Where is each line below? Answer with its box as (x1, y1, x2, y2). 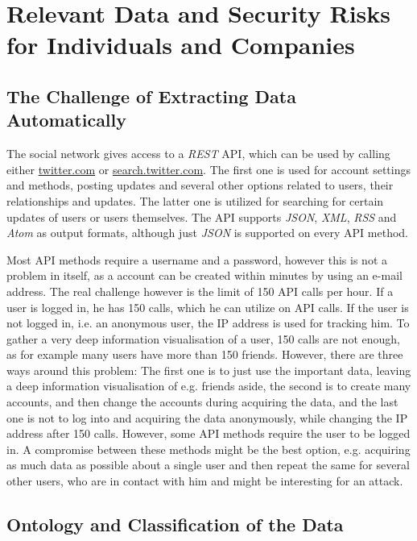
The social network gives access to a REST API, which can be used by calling (6, 145, 390, 162)
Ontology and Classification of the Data (6, 512, 344, 537)
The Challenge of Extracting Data (6, 83, 296, 108)
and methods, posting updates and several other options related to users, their (6, 177, 394, 194)
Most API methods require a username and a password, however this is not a (6, 251, 388, 268)
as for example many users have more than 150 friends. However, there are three (6, 346, 403, 363)
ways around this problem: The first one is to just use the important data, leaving (6, 361, 411, 378)
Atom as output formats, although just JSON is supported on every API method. (6, 224, 408, 241)
